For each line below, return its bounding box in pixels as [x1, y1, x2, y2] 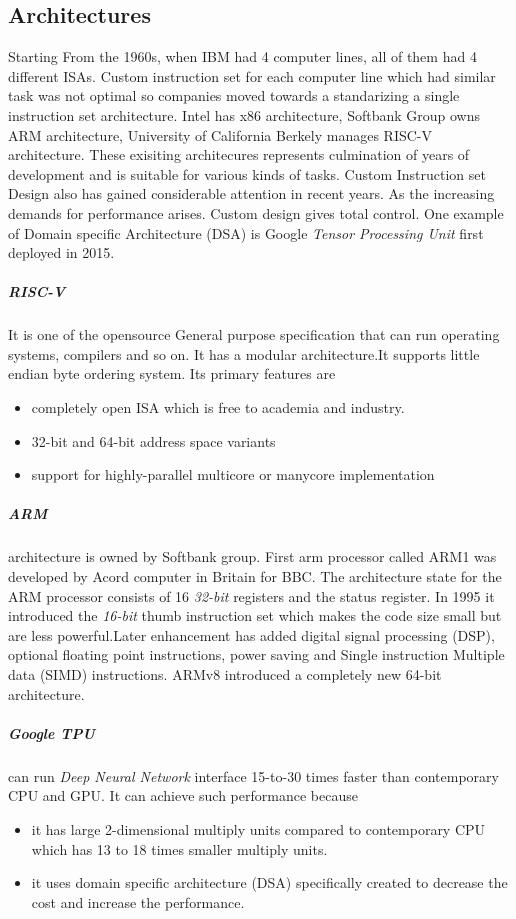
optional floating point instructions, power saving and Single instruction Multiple [8, 644, 505, 665]
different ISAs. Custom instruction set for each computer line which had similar [8, 65, 496, 86]
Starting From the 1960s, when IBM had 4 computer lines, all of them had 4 [8, 46, 477, 67]
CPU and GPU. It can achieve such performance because [8, 785, 358, 806]
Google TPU [8, 722, 95, 743]
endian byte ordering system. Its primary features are [8, 363, 336, 384]
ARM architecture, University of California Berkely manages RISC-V [8, 124, 433, 145]
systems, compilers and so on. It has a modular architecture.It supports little [8, 343, 480, 364]
